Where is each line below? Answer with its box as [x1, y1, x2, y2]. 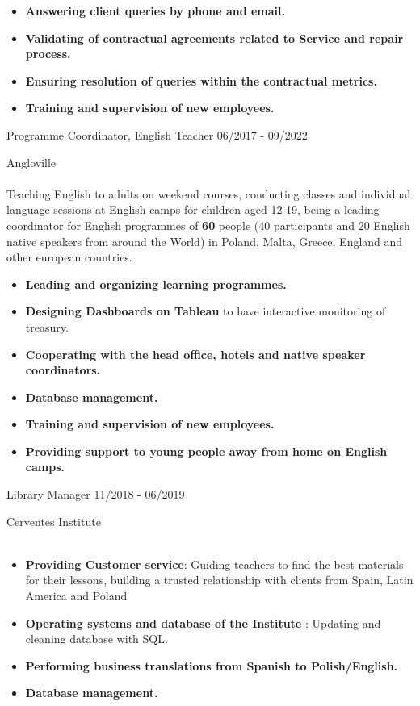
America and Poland [25, 587, 128, 604]
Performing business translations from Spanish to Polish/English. [25, 657, 398, 674]
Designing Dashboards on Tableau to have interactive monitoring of [25, 303, 386, 320]
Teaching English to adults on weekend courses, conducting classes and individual [6, 185, 411, 202]
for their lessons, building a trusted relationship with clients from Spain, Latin [25, 571, 414, 588]
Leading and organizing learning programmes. [25, 275, 287, 292]
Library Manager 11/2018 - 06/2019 [6, 486, 185, 503]
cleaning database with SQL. [25, 630, 168, 647]
